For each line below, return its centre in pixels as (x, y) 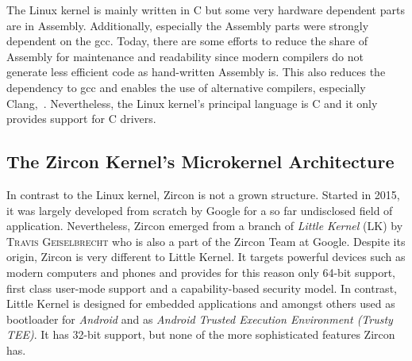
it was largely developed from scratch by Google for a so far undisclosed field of (200, 210)
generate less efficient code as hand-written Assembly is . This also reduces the (196, 72)
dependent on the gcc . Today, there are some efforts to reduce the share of (187, 41)
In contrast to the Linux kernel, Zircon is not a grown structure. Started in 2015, (203, 194)
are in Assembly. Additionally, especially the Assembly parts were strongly (188, 25)
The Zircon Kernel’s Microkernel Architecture (200, 161)
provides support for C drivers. (81, 119)
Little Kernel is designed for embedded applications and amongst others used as (201, 303)
